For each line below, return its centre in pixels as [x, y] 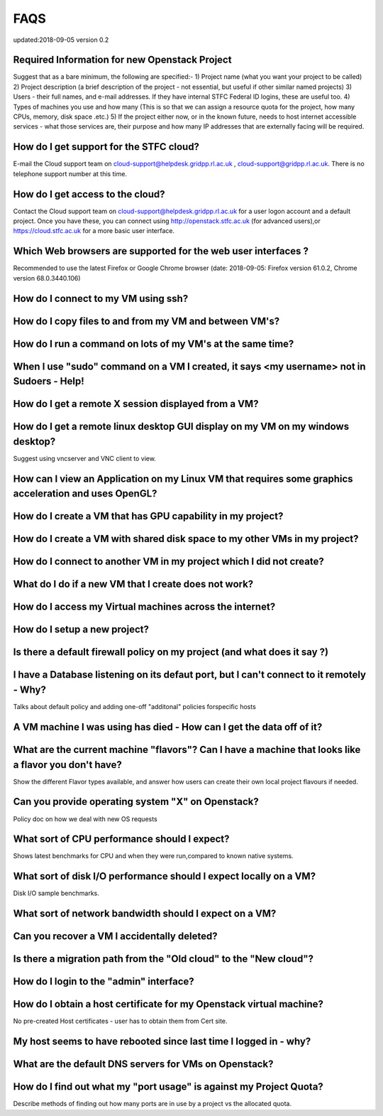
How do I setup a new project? [81, 630]
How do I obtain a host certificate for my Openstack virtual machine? [168, 1004]
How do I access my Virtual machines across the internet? [144, 607]
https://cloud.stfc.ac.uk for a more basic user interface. [94, 231]
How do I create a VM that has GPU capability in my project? [148, 516]
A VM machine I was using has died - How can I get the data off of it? [168, 727]
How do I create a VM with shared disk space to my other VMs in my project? [186, 539]
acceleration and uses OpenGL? [85, 494]
